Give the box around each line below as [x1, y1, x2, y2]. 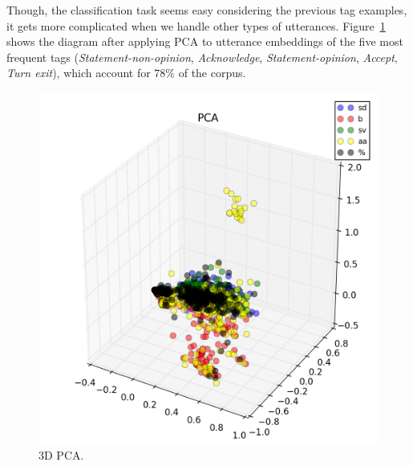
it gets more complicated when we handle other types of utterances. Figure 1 [6, 17, 386, 34]
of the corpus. [178, 64, 246, 81]
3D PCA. [38, 447, 84, 464]
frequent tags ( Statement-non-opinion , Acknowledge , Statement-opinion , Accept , [6, 48, 398, 65]
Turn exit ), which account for [6, 64, 151, 81]
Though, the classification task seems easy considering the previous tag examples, [6, 2, 407, 18]
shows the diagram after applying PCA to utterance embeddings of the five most [6, 33, 403, 50]
